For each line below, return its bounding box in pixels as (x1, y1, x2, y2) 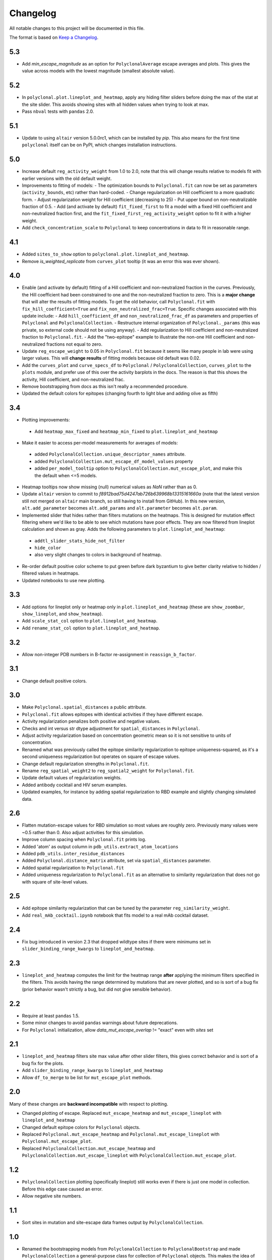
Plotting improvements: (22, 417, 70, 423)
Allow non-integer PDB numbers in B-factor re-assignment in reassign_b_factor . (22, 651, 196, 657)
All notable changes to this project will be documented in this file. (9, 25, 145, 31)
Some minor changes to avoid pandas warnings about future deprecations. (22, 1020, 178, 1026)
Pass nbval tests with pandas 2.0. (22, 108, 94, 114)
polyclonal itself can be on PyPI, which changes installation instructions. (22, 142, 177, 148)
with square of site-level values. (22, 878, 88, 885)
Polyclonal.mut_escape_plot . (22, 1138, 93, 1144)
